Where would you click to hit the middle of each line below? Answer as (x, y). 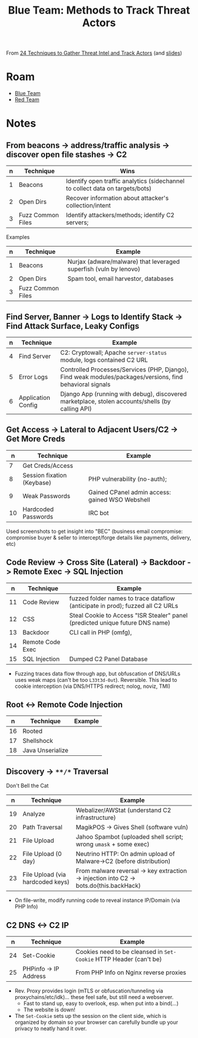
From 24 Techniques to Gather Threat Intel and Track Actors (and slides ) (94, 53)
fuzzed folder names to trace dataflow (122, 598)
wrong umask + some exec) (113, 845)
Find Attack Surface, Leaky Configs (73, 326)
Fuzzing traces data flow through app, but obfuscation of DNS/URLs (98, 673)
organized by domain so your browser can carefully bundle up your (96, 1022)
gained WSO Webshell (119, 499)
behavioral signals (85, 384)
